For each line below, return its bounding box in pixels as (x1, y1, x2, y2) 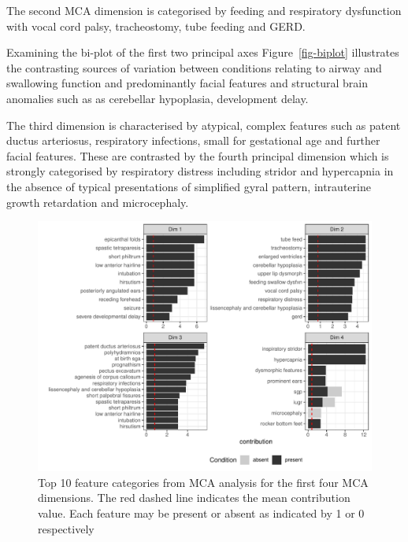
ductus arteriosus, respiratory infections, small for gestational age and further (6, 132, 380, 149)
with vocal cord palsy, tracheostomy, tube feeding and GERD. (6, 17, 306, 34)
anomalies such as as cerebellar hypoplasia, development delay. (6, 90, 309, 106)
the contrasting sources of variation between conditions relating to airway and (6, 59, 382, 76)
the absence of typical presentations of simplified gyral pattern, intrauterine (6, 178, 371, 194)
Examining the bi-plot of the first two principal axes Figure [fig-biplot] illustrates (6, 44, 399, 61)
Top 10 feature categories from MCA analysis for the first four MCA (38, 474, 369, 490)
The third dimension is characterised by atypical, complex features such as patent (6, 116, 401, 133)
